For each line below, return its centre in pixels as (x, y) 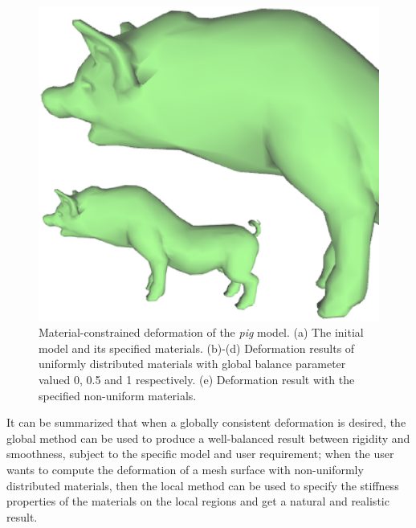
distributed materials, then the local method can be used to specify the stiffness (203, 485)
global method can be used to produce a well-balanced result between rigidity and (208, 438)
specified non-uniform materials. (118, 395)
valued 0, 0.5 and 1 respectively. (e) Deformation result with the (197, 380)
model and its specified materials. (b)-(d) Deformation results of (197, 348)
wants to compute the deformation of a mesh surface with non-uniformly (185, 470)
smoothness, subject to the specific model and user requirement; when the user (200, 454)
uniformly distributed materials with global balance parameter (192, 364)
